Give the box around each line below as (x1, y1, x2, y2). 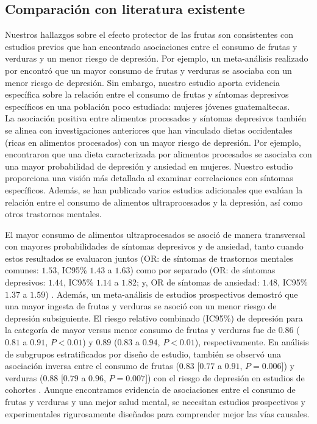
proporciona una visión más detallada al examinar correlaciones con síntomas (5, 171, 293, 184)
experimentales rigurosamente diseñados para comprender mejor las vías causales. (5, 407, 310, 420)
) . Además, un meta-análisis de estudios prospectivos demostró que (45, 287, 298, 300)
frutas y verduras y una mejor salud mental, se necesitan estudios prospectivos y (5, 395, 305, 408)
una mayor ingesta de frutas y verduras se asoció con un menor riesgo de (5, 300, 277, 312)
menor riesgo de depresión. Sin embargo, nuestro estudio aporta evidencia (5, 76, 280, 88)
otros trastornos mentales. (5, 207, 102, 220)
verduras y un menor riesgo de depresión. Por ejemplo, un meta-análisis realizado (5, 52, 308, 65)
